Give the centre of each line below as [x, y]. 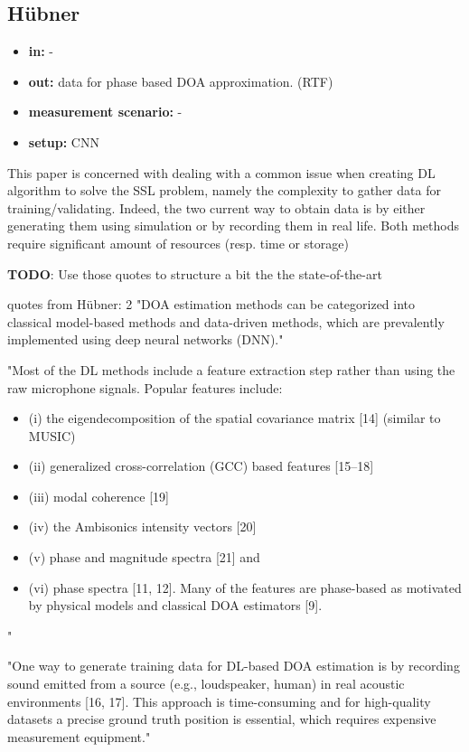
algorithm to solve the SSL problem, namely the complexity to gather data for [224, 190]
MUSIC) [52, 435]
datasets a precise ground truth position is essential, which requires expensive [222, 719]
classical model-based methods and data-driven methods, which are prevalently [226, 321]
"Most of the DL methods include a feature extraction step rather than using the [231, 369]
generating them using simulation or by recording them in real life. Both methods [233, 226]
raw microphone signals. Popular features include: [145, 387]
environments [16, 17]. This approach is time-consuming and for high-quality [219, 701]
